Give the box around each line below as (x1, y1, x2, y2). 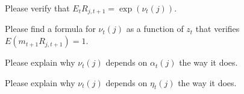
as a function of (126, 22, 184, 35)
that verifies (195, 22, 240, 35)
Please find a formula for (5, 22, 96, 35)
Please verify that (5, 2, 70, 14)
